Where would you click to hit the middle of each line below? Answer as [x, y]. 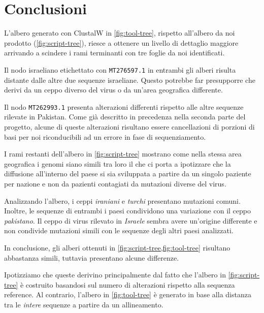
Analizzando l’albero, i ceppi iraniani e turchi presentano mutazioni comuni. [122, 200]
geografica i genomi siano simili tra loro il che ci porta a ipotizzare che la [118, 163]
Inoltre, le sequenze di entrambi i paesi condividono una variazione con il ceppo [127, 211]
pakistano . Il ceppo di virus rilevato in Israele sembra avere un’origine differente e [131, 220]
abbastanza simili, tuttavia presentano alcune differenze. [92, 257]
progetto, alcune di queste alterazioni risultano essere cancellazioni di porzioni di [129, 127]
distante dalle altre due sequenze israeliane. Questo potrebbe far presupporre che [130, 80]
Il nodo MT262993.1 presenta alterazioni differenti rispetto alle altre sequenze [124, 106]
